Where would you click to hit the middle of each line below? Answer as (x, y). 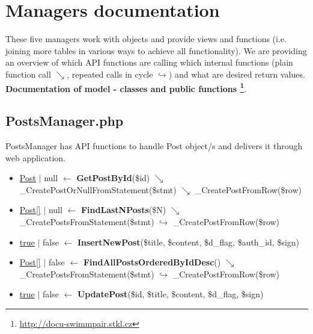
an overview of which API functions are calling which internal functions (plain (149, 62)
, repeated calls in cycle (110, 74)
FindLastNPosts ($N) (123, 210)
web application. (35, 157)
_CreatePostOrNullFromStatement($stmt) (98, 189)
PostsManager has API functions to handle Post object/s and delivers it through (154, 145)
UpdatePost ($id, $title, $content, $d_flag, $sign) (170, 294)
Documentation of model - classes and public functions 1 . (126, 87)
